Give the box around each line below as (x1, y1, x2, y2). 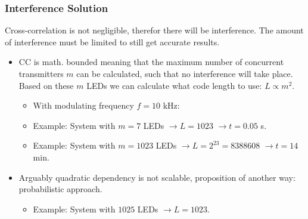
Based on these (18, 79, 74, 91)
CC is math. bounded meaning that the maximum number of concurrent (18, 55, 284, 68)
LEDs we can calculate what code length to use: (86, 79, 262, 91)
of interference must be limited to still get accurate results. (5, 35, 220, 48)
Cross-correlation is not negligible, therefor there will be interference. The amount (5, 24, 304, 36)
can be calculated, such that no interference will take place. (76, 67, 293, 79)
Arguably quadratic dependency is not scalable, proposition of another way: (18, 171, 295, 183)
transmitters (18, 67, 64, 79)
